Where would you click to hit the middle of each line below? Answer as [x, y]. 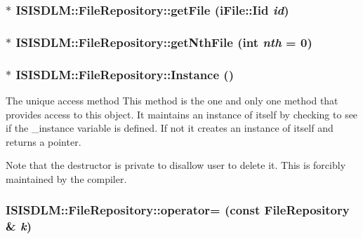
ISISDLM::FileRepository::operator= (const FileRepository [178, 210]
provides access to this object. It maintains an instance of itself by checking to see [182, 114]
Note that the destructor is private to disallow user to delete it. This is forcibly [176, 165]
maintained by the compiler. [66, 178]
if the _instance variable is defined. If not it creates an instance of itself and [170, 128]
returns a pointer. [44, 141]
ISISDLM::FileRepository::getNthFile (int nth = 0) [164, 42]
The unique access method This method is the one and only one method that [172, 100]
